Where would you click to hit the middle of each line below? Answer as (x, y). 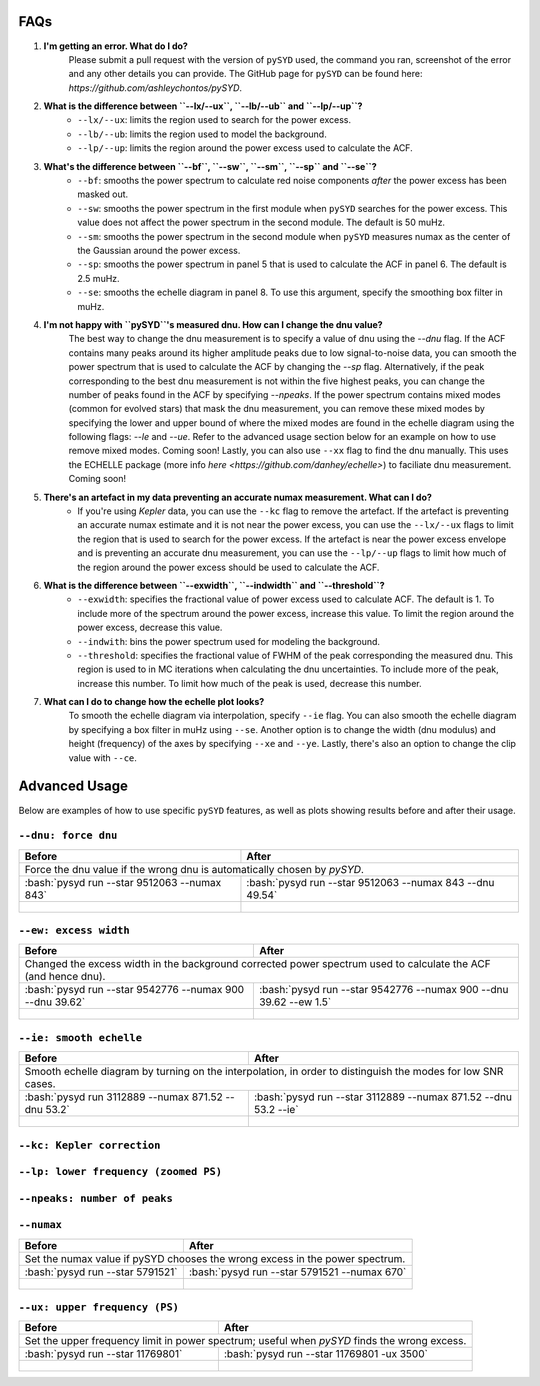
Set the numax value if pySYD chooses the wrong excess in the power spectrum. (215, 1258)
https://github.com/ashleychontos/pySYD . (155, 87)
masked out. (103, 194)
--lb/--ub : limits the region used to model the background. (202, 134)
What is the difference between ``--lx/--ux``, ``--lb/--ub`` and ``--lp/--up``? (203, 106)
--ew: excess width (74, 930)
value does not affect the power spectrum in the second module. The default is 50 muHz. (261, 222)
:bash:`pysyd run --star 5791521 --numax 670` (297, 1272)
